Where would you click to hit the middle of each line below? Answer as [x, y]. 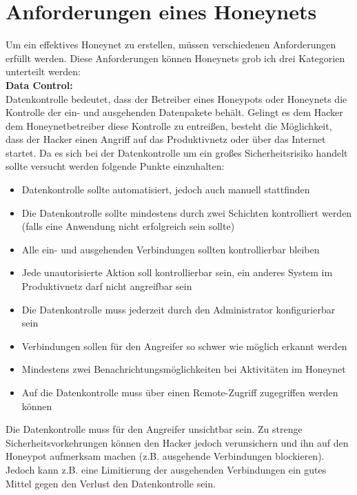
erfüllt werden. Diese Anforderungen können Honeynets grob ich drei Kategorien [175, 58]
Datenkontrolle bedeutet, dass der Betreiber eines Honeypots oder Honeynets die [176, 98]
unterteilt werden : [43, 71]
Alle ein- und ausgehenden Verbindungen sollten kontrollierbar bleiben [171, 249]
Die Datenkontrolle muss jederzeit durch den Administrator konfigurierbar [178, 309]
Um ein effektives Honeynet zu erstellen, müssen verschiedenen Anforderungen [171, 45]
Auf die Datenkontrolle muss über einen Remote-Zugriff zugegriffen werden [180, 392]
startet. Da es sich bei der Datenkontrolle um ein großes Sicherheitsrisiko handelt [177, 152]
